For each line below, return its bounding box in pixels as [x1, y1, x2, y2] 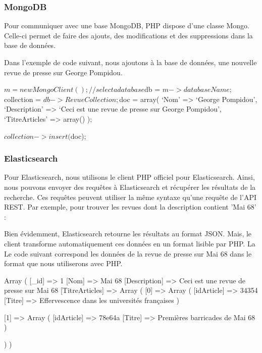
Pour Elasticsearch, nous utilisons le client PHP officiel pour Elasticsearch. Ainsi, [4, 172, 255, 182]
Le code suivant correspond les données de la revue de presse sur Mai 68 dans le [4, 248, 252, 259]
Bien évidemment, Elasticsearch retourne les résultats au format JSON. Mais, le [4, 228, 252, 239]
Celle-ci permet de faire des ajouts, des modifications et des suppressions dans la [4, 30, 253, 40]
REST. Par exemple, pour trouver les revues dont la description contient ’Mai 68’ [4, 201, 256, 212]
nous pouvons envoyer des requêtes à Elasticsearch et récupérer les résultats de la [4, 181, 256, 192]
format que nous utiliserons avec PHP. [4, 258, 123, 269]
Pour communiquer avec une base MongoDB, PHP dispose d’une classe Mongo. [4, 20, 249, 31]
